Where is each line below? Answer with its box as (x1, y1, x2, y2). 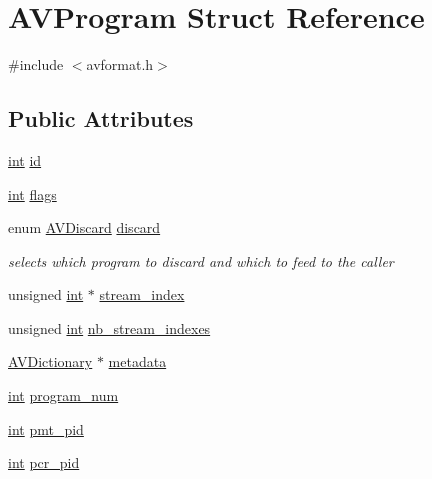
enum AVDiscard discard (8, 217, 161, 238)
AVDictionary (8, 351, 93, 372)
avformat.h (86, 54, 154, 75)
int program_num (8, 385, 119, 406)
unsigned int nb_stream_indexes (8, 317, 211, 338)
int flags (8, 183, 57, 204)
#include (8, 54, 64, 75)
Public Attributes (8, 103, 194, 134)
